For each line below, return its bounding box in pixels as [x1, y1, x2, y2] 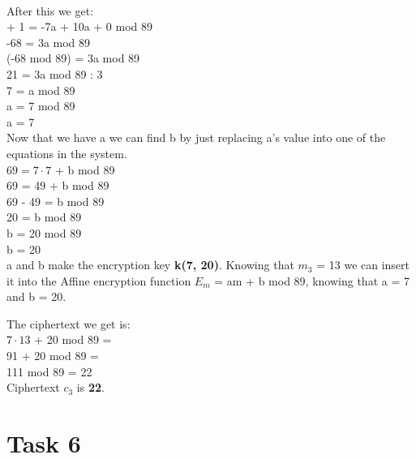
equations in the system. [6, 144, 127, 161]
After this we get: [6, 2, 94, 19]
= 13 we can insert [316, 256, 410, 273]
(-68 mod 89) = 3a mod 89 [6, 49, 140, 66]
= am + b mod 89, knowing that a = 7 [214, 272, 410, 289]
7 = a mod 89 [6, 81, 75, 98]
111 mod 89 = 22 [6, 362, 92, 380]
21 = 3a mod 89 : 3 [6, 65, 103, 82]
